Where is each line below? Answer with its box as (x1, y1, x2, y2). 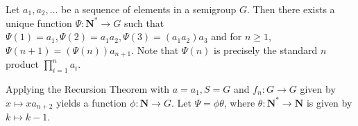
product (6, 57, 39, 71)
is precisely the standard (214, 42, 318, 57)
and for (211, 29, 242, 44)
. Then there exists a (247, 2, 335, 16)
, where (223, 95, 255, 109)
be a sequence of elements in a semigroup (61, 2, 237, 16)
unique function (6, 15, 72, 30)
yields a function (56, 95, 127, 109)
